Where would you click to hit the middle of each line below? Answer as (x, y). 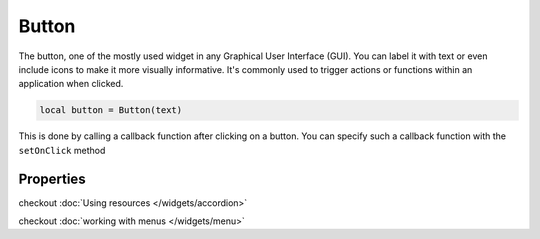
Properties (52, 178)
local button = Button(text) (111, 110)
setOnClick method (62, 150)
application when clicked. (71, 84)
